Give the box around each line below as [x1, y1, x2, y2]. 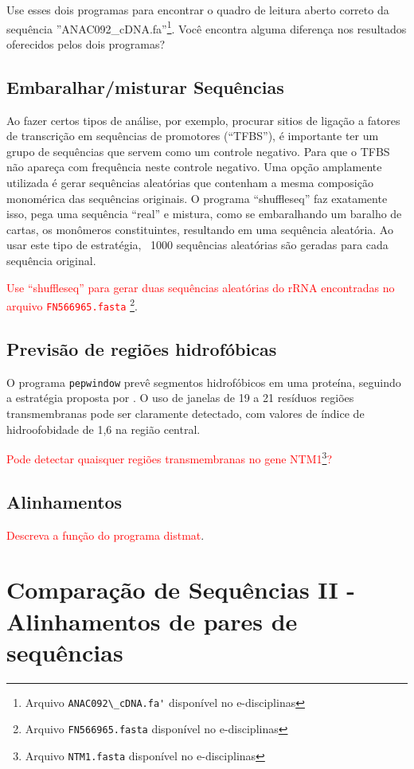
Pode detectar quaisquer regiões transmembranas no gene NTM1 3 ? [6, 448, 333, 466]
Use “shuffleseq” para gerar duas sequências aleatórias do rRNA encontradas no [6, 279, 395, 295]
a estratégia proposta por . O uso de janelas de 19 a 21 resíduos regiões [6, 389, 354, 406]
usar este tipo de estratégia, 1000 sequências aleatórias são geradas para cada [6, 236, 389, 253]
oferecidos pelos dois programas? [6, 35, 166, 52]
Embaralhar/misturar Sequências [6, 74, 284, 99]
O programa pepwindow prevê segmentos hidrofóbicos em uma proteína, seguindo [6, 373, 401, 390]
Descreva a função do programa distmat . [6, 526, 205, 543]
